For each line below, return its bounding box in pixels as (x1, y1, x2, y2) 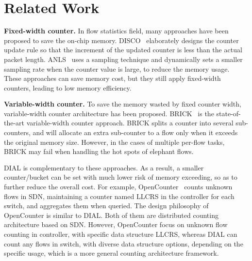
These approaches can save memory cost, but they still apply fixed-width (4, 73, 221, 83)
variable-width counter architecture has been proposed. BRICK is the (4, 108, 214, 118)
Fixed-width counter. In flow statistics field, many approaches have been (4, 26, 229, 36)
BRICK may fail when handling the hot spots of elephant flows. (4, 146, 194, 156)
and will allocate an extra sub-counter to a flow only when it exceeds (33, 127, 238, 138)
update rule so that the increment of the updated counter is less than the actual (4, 45, 242, 55)
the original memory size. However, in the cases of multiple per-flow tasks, (4, 137, 225, 147)
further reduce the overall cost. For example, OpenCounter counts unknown (4, 182, 233, 192)
